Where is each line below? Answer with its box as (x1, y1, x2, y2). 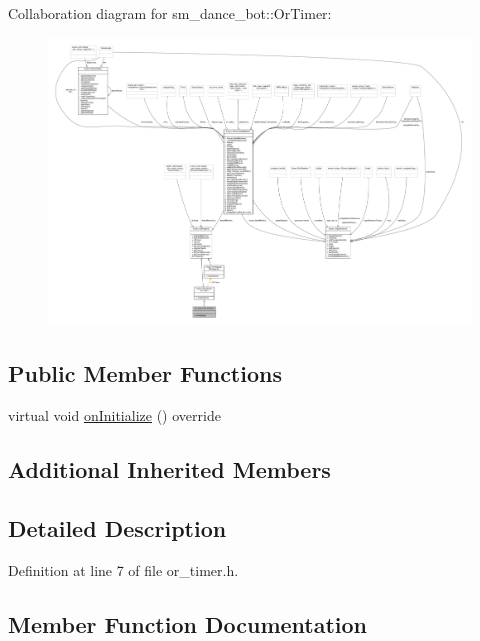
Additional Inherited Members (8, 454, 331, 484)
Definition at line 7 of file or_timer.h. (8, 559, 239, 580)
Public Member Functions (8, 358, 282, 389)
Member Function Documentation (8, 608, 368, 639)
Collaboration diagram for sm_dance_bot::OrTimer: (8, 3, 332, 23)
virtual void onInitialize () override (8, 405, 221, 426)
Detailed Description (8, 512, 227, 543)
